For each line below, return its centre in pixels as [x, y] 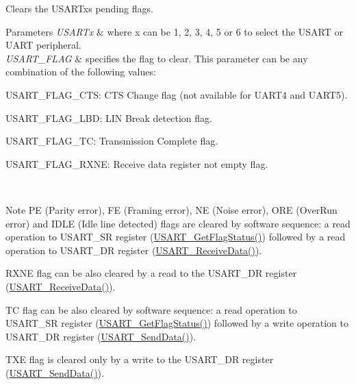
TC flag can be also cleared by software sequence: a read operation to [151, 309]
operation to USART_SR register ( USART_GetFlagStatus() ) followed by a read [176, 237]
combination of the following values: [81, 72]
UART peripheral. [43, 45]
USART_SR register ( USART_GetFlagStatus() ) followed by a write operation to [177, 323]
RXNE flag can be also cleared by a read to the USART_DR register [151, 273]
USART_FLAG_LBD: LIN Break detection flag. [109, 117]
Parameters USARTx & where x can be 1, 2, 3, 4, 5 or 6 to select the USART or [174, 31]
